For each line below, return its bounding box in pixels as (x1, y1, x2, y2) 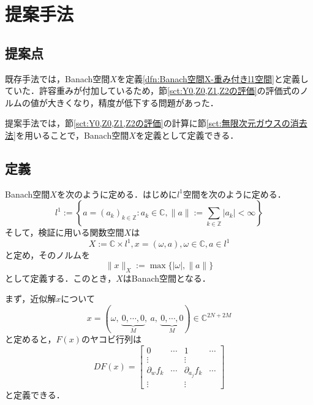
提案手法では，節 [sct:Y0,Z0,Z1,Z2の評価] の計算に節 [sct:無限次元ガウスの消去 (5, 117, 307, 129)
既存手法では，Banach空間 (5, 72, 110, 85)
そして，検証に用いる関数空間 (5, 226, 124, 239)
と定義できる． (5, 388, 65, 401)
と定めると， (5, 332, 56, 345)
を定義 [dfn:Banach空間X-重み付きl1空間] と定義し (116, 72, 309, 85)
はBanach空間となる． (123, 271, 211, 284)
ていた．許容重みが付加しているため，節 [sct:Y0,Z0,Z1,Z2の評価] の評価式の (5, 84, 300, 97)
